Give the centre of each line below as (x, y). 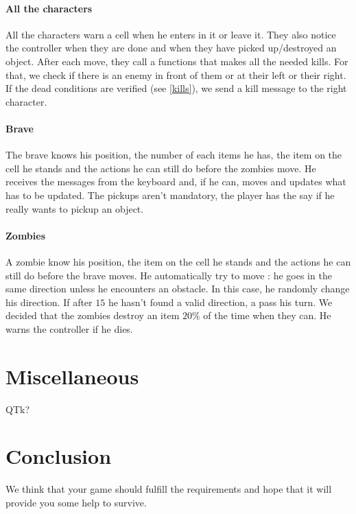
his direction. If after (49, 302)
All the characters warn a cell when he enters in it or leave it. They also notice (171, 34)
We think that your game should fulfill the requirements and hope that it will (169, 489)
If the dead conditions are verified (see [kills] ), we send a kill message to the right (176, 88)
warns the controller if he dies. (69, 328)
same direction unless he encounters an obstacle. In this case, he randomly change (178, 289)
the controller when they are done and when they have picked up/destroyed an (171, 48)
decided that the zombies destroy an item (93, 315)
